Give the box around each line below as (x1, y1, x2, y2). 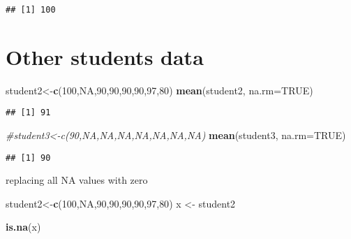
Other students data (6, 42, 204, 71)
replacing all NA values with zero (6, 173, 148, 187)
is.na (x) (6, 219, 41, 234)
